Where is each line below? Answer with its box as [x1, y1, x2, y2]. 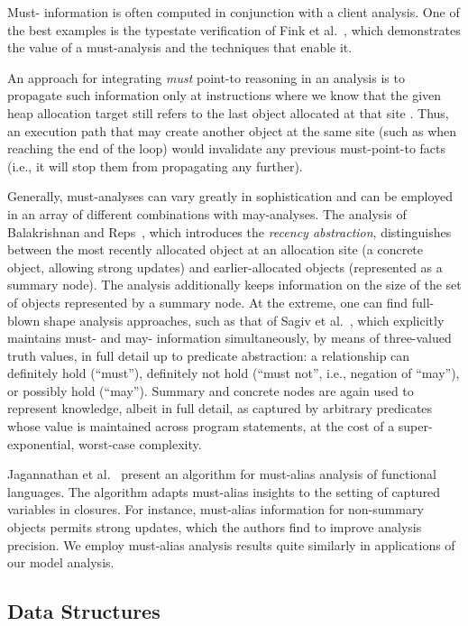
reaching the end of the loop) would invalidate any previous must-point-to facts [7, 139, 446, 158]
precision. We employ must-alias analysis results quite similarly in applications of [7, 535, 455, 554]
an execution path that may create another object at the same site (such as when [7, 121, 457, 140]
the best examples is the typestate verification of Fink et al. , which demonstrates [7, 20, 461, 39]
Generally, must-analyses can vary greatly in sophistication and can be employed [7, 187, 454, 206]
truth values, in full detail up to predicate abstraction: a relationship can [7, 345, 410, 364]
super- [398, 417, 433, 436]
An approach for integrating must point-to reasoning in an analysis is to [7, 68, 405, 87]
